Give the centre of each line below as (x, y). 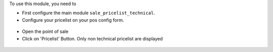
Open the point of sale (45, 32)
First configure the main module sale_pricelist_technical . (88, 13)
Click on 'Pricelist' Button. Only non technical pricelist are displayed (92, 38)
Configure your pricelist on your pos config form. (73, 20)
